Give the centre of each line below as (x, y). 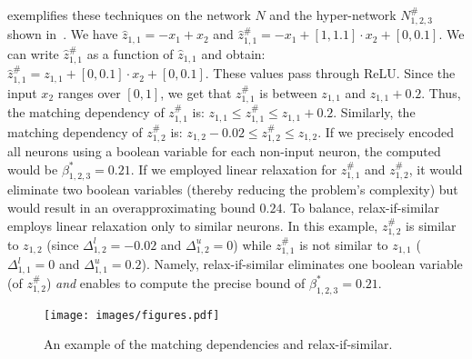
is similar (431, 225)
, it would (436, 169)
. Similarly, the (374, 112)
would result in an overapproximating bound (131, 207)
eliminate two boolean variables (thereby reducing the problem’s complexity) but (233, 189)
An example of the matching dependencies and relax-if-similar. (218, 344)
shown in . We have (63, 34)
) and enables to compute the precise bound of (176, 282)
